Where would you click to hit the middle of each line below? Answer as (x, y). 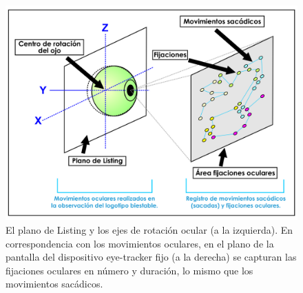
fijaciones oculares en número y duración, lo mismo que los (129, 270)
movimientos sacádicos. (54, 284)
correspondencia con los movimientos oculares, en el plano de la (140, 243)
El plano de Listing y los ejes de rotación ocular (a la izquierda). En (149, 229)
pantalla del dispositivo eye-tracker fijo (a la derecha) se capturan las (151, 257)
